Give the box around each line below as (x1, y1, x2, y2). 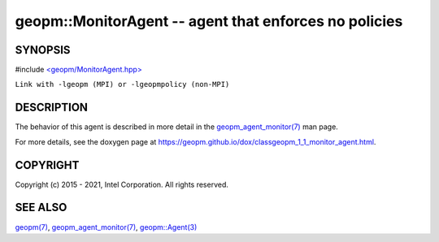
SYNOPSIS (15, 43, 71, 57)
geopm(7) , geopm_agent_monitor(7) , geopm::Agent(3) (15, 222, 198, 231)
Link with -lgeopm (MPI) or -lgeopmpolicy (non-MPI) (15, 80, 230, 89)
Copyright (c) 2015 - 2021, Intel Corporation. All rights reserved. (15, 179, 229, 189)
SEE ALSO (15, 201, 67, 214)
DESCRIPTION (15, 101, 89, 115)
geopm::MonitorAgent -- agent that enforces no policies (15, 12, 403, 30)
